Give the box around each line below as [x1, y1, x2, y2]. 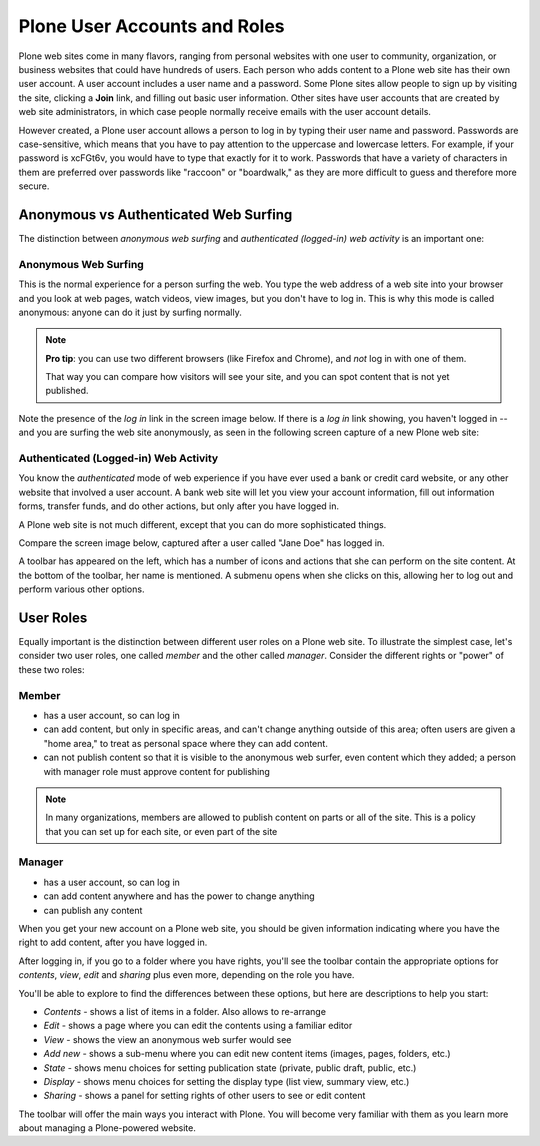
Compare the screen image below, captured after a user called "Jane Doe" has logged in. [18, 536, 385, 549]
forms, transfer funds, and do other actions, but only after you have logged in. [18, 500, 340, 512]
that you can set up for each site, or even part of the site [45, 825, 278, 837]
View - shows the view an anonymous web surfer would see [43, 1033, 292, 1045]
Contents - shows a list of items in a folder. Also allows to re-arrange [43, 1005, 327, 1017]
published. [45, 385, 89, 397]
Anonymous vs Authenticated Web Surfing [18, 206, 293, 223]
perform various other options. [18, 583, 145, 595]
